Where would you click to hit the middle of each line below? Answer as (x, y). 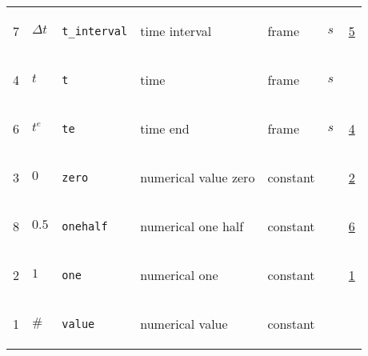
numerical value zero (198, 177)
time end (165, 128)
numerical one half (192, 226)
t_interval (95, 31)
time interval (176, 31)
